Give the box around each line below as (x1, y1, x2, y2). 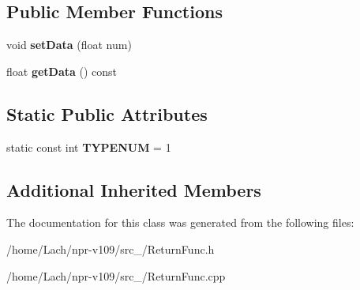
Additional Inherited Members (6, 177, 261, 201)
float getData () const (6, 62, 118, 79)
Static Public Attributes (6, 101, 208, 126)
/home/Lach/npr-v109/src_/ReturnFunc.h (6, 240, 215, 257)
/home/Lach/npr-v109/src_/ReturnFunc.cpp (6, 267, 226, 284)
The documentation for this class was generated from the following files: (6, 214, 354, 231)
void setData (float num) (6, 36, 132, 53)
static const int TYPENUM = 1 (6, 138, 171, 155)
